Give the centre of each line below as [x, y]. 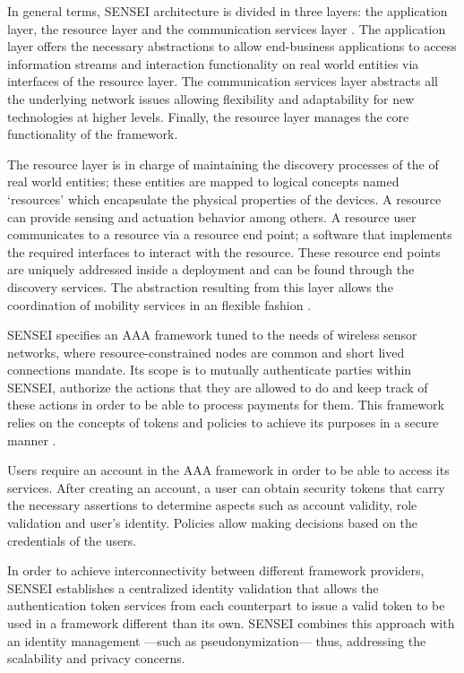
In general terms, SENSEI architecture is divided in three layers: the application [228, 11]
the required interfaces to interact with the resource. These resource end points [224, 251]
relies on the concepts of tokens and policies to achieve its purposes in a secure [223, 423]
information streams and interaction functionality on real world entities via [213, 63]
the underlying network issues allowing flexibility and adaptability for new [211, 98]
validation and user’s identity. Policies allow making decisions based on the [213, 523]
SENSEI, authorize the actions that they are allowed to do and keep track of [218, 387]
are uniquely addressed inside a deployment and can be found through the [211, 269]
